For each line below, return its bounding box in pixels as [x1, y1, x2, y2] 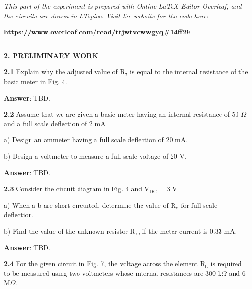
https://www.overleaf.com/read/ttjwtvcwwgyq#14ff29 [4, 27, 190, 37]
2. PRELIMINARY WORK [4, 50, 98, 60]
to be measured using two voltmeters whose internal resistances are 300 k [4, 268, 222, 278]
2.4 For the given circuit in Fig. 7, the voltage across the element [4, 258, 198, 269]
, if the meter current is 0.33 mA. [138, 225, 237, 236]
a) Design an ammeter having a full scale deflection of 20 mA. [4, 135, 188, 145]
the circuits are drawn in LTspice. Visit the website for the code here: [4, 10, 209, 20]
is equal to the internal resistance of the [130, 67, 248, 77]
